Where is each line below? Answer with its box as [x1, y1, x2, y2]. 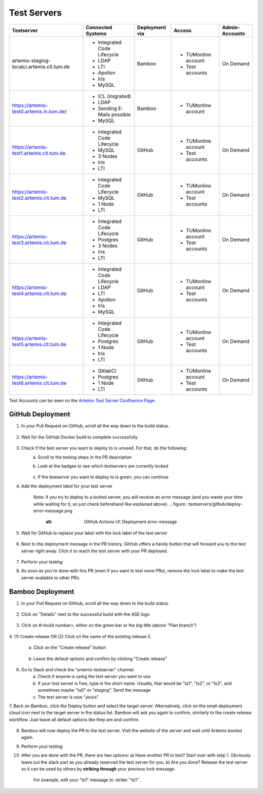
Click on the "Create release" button [33, 644, 106, 650]
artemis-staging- [12, 57, 51, 64]
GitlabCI [97, 367, 116, 374]
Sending [97, 105, 117, 112]
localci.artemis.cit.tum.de [12, 63, 70, 70]
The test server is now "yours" [38, 694, 99, 700]
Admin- [222, 24, 240, 31]
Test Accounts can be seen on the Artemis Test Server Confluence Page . [9, 397, 156, 403]
